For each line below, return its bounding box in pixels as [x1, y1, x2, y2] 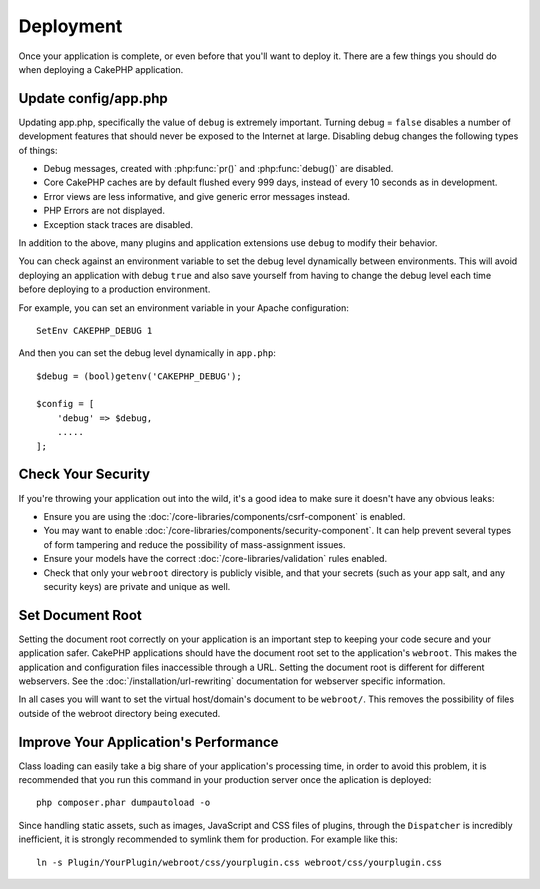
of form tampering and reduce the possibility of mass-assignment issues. [43, 538, 346, 550]
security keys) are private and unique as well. [43, 580, 231, 592]
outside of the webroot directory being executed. [18, 707, 221, 719]
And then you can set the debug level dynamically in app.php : [18, 347, 277, 359]
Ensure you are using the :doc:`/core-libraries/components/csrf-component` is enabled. [43, 510, 406, 522]
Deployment [18, 15, 123, 37]
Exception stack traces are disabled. [43, 218, 194, 230]
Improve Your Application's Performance [18, 733, 279, 750]
